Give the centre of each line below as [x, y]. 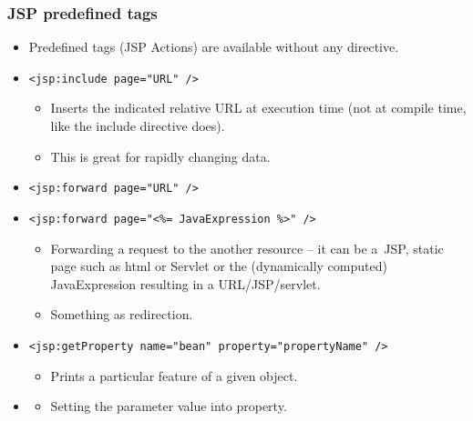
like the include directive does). [138, 126]
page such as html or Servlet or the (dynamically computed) [219, 266]
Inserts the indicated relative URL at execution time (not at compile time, [258, 108]
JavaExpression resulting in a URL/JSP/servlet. [185, 283]
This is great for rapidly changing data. [160, 156]
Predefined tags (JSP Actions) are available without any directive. [214, 47]
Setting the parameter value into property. [169, 406]
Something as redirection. [122, 314]
